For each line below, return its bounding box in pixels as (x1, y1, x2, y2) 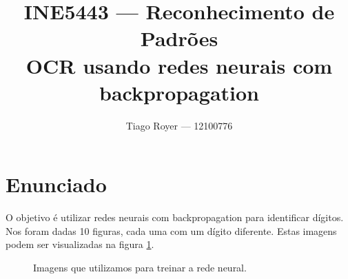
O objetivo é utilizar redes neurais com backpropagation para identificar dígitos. (6, 210, 344, 225)
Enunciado (6, 170, 107, 198)
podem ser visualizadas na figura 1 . (6, 237, 154, 251)
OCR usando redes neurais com (25, 51, 333, 79)
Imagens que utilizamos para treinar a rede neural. (33, 260, 247, 274)
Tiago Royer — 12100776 (125, 118, 233, 132)
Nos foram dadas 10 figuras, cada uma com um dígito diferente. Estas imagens (6, 223, 337, 238)
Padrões (140, 24, 218, 52)
